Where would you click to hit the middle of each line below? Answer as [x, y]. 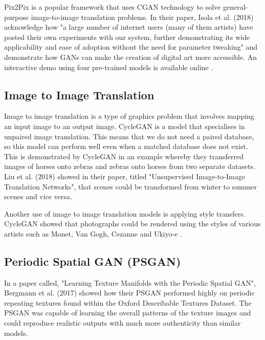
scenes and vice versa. [38, 196]
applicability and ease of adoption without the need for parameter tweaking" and [131, 47]
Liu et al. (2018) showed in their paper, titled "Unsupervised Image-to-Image [125, 176]
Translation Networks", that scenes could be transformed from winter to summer [131, 186]
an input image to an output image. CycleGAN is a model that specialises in [125, 126]
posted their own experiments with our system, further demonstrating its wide [127, 37]
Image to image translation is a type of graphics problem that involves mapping [129, 116]
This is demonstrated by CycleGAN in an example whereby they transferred [124, 156]
